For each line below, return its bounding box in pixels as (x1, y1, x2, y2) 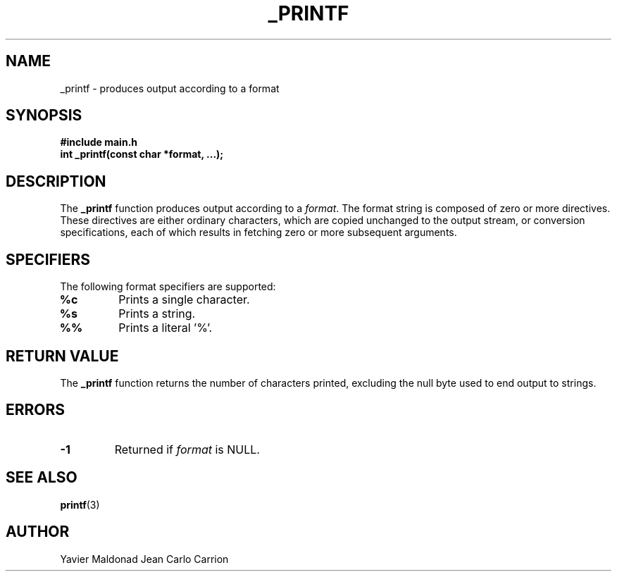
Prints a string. (118, 306, 196, 321)
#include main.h (60, 136, 138, 149)
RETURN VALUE (6, 347, 119, 365)
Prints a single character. (118, 292, 250, 307)
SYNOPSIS (6, 106, 82, 125)
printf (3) (60, 498, 100, 511)
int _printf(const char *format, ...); (60, 148, 224, 161)
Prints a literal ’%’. (118, 321, 213, 335)
